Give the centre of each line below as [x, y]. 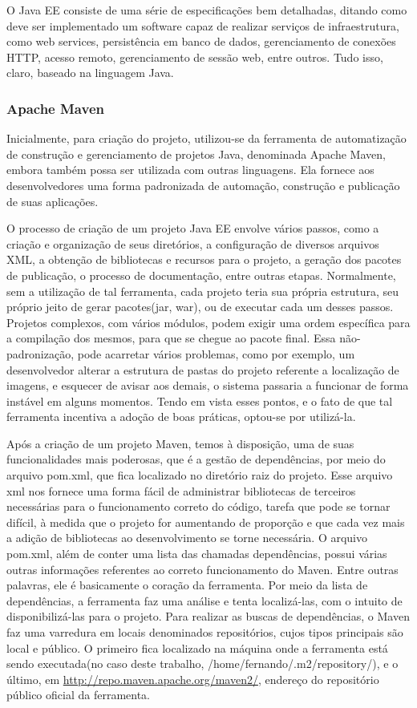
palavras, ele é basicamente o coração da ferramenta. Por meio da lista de [187, 585]
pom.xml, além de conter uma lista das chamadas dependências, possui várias [197, 554]
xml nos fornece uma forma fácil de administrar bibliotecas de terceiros [181, 490]
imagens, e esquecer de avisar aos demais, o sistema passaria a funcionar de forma [208, 385]
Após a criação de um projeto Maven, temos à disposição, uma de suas [180, 443]
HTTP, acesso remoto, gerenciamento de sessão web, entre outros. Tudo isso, [195, 57]
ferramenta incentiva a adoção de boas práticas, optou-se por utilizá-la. [181, 417]
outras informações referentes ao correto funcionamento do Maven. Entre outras [202, 569]
